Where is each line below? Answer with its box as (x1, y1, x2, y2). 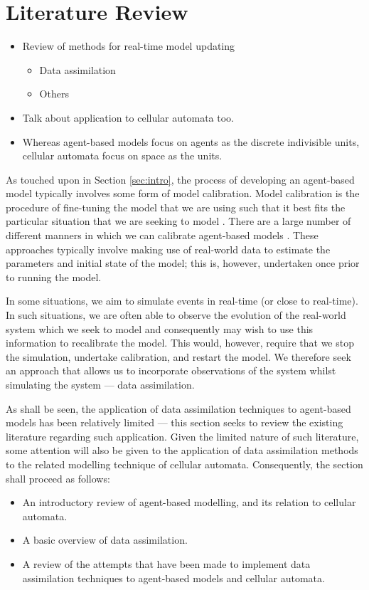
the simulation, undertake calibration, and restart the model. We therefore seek (6, 349, 351, 364)
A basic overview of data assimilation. (22, 532, 188, 547)
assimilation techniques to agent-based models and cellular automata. (22, 570, 325, 585)
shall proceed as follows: (6, 470, 110, 485)
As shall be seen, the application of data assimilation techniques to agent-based (6, 401, 351, 416)
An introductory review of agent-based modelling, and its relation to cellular (22, 495, 356, 510)
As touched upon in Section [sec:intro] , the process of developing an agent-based (6, 172, 355, 186)
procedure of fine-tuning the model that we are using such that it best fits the (6, 199, 346, 214)
